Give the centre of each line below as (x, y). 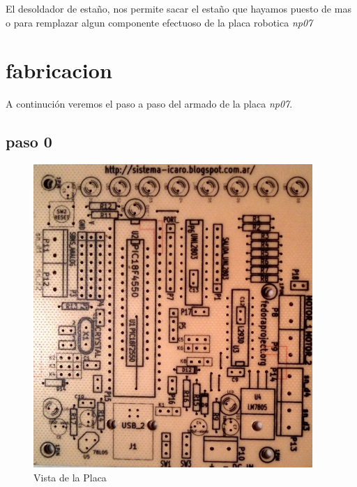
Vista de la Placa (70, 477)
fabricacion (59, 70)
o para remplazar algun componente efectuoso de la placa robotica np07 (159, 22)
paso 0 (29, 141)
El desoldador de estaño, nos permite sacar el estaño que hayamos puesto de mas (178, 8)
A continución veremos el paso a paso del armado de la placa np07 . (149, 104)
